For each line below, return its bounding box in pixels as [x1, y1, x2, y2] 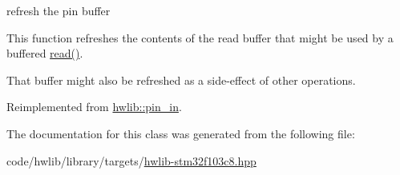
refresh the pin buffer [6, 2, 111, 18]
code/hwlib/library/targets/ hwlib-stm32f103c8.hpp [6, 152, 257, 169]
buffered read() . [6, 45, 83, 62]
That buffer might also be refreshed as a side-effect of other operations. [6, 71, 356, 88]
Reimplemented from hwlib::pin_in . [6, 98, 182, 115]
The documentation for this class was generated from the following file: [6, 125, 355, 141]
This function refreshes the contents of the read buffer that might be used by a [6, 29, 394, 46]
